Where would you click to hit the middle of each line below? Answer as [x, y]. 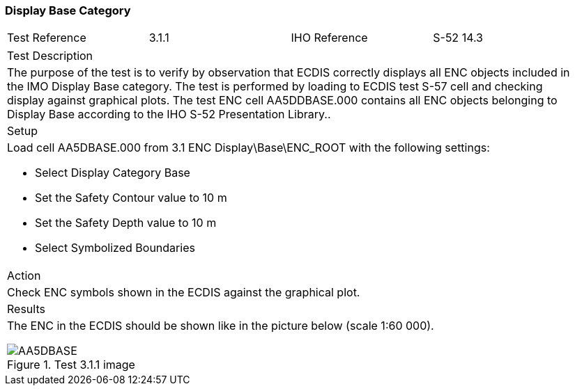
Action [24, 276]
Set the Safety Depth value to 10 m [126, 223]
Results [26, 309]
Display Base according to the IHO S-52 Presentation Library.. [169, 114]
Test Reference [47, 38]
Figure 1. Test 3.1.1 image [71, 365]
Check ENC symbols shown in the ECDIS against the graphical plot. [184, 293]
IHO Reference [329, 38]
